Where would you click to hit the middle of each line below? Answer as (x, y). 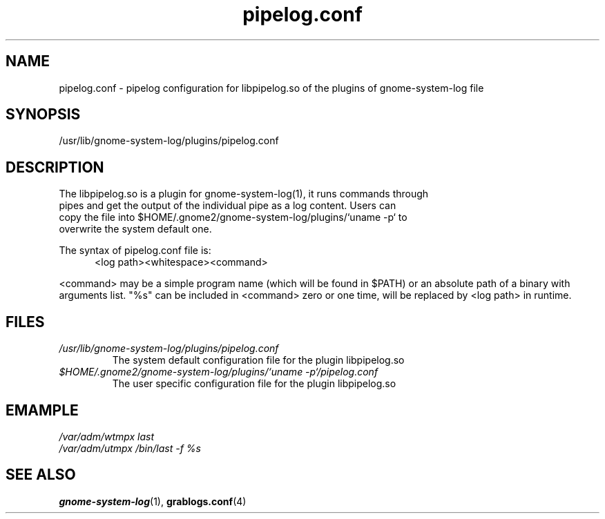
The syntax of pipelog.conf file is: (135, 251)
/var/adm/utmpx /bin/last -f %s (130, 448)
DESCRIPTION (55, 167)
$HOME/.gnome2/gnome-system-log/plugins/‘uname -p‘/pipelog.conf (219, 372)
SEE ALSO (41, 475)
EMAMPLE (42, 410)
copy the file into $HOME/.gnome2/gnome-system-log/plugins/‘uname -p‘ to (233, 217)
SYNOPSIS (43, 115)
